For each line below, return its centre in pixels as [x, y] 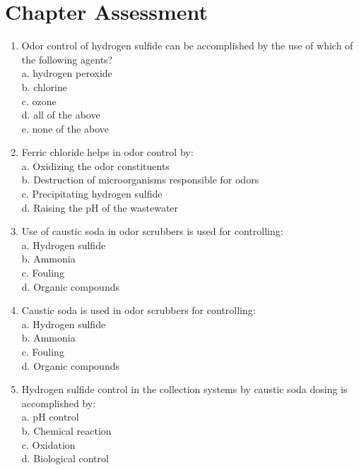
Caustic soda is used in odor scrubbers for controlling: [139, 310]
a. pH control [50, 417]
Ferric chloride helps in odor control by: [107, 152]
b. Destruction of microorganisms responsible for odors [140, 180]
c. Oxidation [48, 444]
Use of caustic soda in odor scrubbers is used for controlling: [152, 231]
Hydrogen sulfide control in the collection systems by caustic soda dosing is [184, 389]
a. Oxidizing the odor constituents [95, 165]
